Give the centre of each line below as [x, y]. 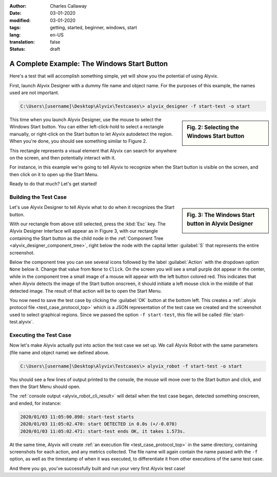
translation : [22, 42]
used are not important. [34, 93]
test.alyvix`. [22, 322]
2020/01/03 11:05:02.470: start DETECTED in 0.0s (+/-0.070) [99, 424]
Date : [15, 13]
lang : [15, 35]
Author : [18, 6]
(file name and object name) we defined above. [60, 352]
